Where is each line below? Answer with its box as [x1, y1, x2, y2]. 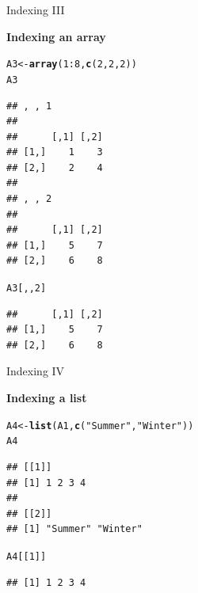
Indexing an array [6, 28, 106, 44]
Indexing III [6, 2, 65, 17]
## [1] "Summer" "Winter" [6, 523, 143, 535]
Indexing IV [6, 363, 65, 379]
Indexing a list [6, 390, 87, 406]
